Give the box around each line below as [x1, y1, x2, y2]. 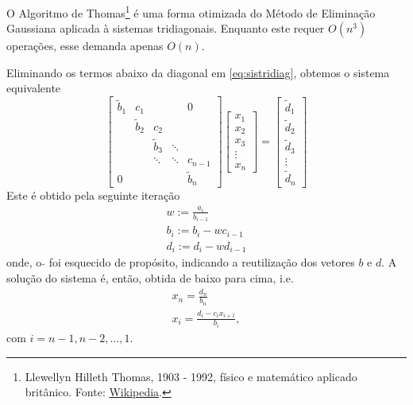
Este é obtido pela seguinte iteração [6, 187, 180, 204]
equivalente [6, 80, 61, 96]
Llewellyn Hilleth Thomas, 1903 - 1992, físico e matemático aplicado [25, 368, 357, 384]
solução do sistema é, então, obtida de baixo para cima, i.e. [6, 269, 294, 286]
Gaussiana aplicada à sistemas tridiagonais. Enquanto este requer [6, 20, 325, 37]
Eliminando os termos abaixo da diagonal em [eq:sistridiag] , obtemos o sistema [6, 64, 390, 80]
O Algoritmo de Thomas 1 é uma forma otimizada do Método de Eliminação [6, 2, 376, 21]
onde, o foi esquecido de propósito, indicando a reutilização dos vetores [6, 254, 355, 271]
